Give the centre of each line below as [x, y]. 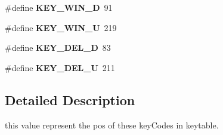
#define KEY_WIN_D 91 [59, 7]
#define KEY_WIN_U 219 [61, 27]
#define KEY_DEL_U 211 [60, 67]
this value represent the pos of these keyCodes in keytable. [112, 125]
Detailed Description [70, 99]
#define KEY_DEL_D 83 [58, 47]
